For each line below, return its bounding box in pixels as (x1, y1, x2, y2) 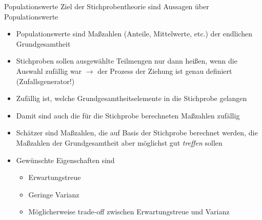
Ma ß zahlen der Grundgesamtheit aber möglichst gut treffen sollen (16, 137, 223, 148)
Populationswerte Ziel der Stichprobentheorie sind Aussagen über (4, 1, 209, 11)
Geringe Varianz (28, 189, 79, 199)
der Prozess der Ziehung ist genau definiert (97, 65, 232, 76)
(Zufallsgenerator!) (16, 75, 75, 86)
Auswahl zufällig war (16, 65, 82, 76)
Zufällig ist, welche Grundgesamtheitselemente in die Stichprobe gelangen (16, 93, 247, 104)
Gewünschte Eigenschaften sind (16, 154, 115, 165)
